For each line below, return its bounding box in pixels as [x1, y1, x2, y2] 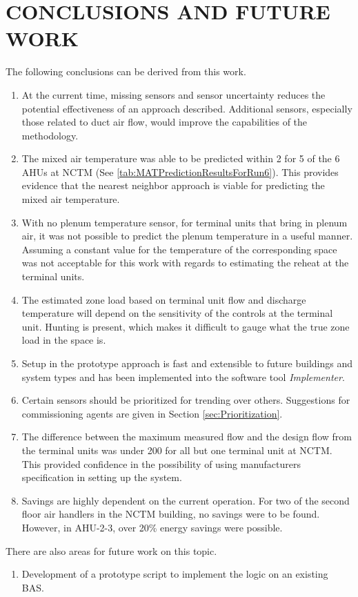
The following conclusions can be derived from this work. [6, 64, 246, 79]
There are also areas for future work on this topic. [6, 543, 217, 558]
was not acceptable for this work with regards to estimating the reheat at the [21, 255, 349, 270]
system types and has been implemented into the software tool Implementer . [21, 369, 345, 384]
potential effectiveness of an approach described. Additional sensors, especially [21, 101, 352, 115]
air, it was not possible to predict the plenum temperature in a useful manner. [21, 228, 353, 243]
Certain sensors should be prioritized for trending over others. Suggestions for [21, 393, 350, 407]
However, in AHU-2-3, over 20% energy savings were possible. [21, 520, 283, 534]
